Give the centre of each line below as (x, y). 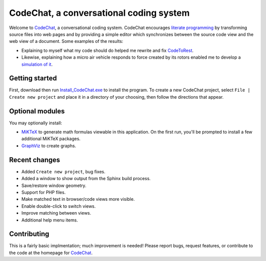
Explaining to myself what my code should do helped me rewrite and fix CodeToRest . (108, 50)
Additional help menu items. (50, 220)
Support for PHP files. (44, 192)
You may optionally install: (36, 123)
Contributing (29, 234)
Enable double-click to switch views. (59, 206)
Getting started (33, 78)
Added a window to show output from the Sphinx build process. (86, 179)
